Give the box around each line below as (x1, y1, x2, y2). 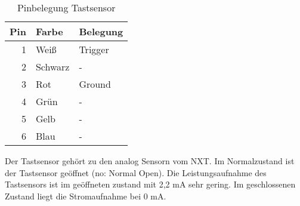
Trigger (79, 42, 109, 56)
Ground (79, 77, 111, 91)
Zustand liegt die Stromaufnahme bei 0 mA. (5, 189, 166, 202)
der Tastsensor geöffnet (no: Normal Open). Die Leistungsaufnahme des (5, 166, 267, 179)
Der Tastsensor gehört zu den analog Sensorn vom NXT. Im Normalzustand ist (5, 155, 295, 167)
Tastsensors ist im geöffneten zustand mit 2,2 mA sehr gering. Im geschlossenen (5, 178, 296, 190)
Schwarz (35, 60, 70, 73)
